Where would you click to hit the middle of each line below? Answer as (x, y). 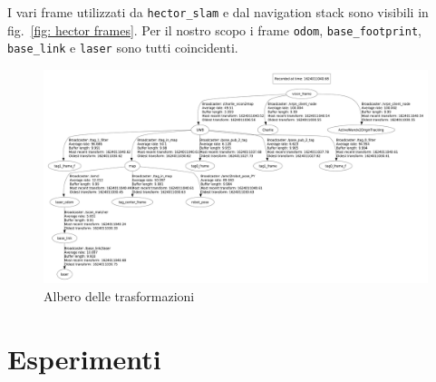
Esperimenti (84, 358)
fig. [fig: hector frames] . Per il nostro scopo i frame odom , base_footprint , (214, 29)
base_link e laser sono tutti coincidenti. (123, 48)
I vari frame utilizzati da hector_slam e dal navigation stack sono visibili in (218, 12)
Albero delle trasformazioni (119, 295)
